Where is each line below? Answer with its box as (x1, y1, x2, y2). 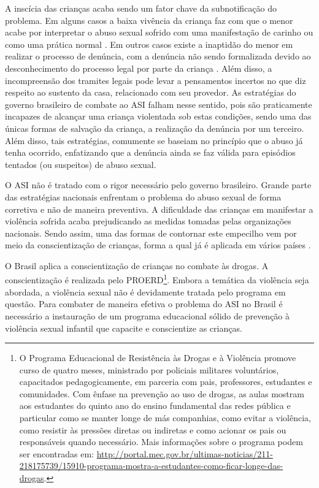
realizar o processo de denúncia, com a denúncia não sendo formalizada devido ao (5, 50, 311, 63)
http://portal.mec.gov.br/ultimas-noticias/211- (96, 447, 273, 460)
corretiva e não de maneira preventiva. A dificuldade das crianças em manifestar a (5, 202, 313, 215)
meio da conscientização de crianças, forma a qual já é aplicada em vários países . (5, 238, 311, 251)
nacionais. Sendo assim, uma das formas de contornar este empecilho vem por (5, 226, 297, 239)
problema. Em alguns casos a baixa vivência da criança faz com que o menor (5, 13, 293, 26)
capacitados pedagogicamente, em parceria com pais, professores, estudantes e (19, 375, 312, 388)
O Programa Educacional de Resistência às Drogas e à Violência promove (19, 351, 296, 364)
